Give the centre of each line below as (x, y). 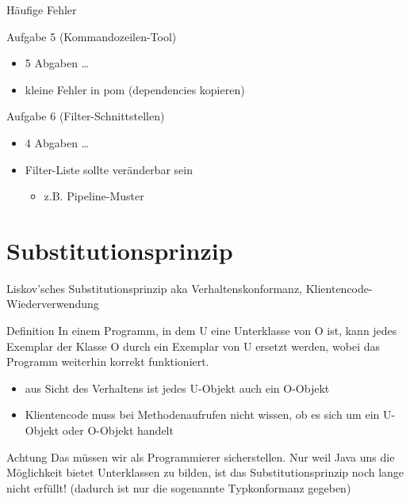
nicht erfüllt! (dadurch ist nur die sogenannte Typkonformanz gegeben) (179, 487)
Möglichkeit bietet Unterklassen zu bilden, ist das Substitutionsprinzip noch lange (205, 472)
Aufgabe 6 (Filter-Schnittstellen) (86, 116)
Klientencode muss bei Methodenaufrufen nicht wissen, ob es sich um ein (202, 415)
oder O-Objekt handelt (118, 430)
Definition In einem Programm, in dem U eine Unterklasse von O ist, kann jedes (202, 331)
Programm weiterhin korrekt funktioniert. (108, 361)
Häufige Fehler (42, 10)
